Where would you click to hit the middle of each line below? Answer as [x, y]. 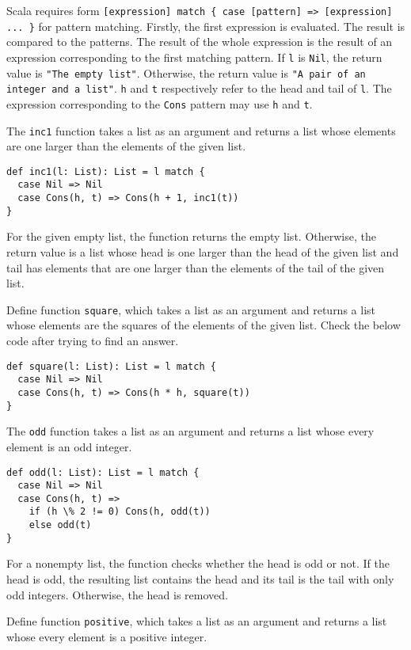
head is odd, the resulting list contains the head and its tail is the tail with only [200, 579]
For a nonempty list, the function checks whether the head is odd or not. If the [198, 563]
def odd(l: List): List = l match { [103, 472]
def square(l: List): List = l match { [111, 366]
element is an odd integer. [69, 446]
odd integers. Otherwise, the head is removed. [117, 594]
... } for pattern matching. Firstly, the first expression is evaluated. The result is [206, 26]
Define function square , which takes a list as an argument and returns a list [191, 309]
